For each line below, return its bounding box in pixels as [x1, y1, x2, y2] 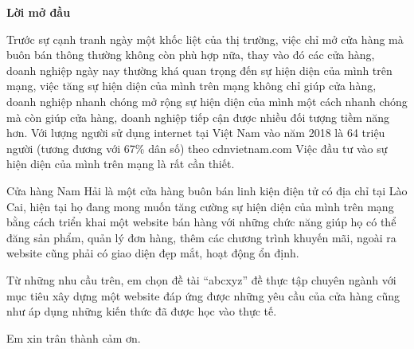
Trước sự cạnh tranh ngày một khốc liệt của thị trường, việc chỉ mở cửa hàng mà [6, 30, 404, 47]
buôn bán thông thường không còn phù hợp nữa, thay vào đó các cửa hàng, [6, 46, 375, 63]
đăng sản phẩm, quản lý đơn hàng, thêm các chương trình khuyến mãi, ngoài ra [6, 229, 396, 245]
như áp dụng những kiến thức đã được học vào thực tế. [6, 303, 277, 320]
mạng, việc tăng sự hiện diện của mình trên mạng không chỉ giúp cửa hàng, [6, 77, 377, 94]
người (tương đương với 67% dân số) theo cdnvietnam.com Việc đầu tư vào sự [6, 139, 388, 156]
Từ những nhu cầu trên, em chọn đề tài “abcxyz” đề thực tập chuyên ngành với [6, 271, 396, 288]
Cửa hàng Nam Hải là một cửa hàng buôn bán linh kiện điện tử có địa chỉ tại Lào [6, 182, 408, 198]
